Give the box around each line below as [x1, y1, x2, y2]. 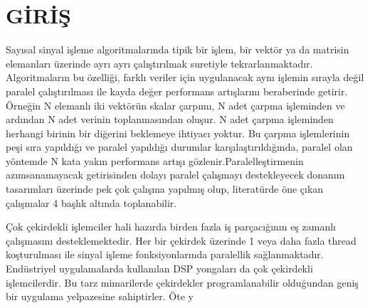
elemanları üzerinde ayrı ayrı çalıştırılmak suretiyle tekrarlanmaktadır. [6, 55, 313, 70]
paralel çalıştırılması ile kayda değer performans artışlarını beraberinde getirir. [6, 83, 348, 98]
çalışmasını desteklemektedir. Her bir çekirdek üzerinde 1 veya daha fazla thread [6, 233, 356, 248]
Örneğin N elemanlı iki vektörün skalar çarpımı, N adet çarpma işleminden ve [6, 97, 345, 112]
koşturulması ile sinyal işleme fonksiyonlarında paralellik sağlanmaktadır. [6, 247, 324, 262]
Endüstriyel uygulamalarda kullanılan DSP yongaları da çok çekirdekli [6, 261, 313, 276]
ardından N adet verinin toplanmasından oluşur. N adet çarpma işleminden [6, 112, 334, 127]
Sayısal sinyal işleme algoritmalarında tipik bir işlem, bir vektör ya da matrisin [6, 42, 349, 57]
